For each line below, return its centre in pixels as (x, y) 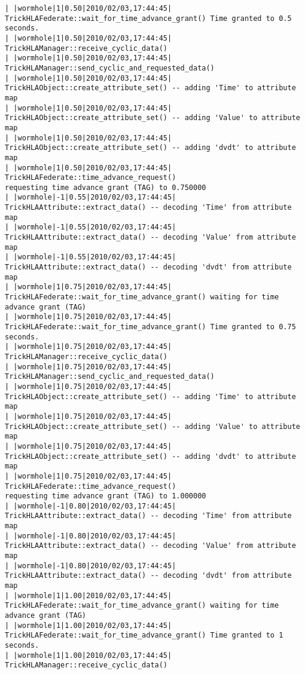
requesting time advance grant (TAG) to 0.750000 (106, 187)
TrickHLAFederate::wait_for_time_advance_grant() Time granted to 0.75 (150, 327)
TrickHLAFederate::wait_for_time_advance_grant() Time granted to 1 (144, 635)
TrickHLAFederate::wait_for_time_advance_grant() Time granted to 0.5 (148, 18)
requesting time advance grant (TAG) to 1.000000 (106, 496)
